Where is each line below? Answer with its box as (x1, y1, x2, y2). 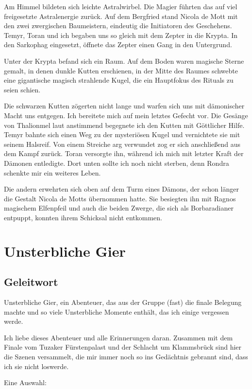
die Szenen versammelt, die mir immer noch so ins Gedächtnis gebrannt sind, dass (4, 352, 248, 362)
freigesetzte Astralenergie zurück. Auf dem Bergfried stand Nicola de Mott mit (4, 11, 238, 21)
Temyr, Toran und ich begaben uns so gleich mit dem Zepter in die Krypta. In (4, 30, 237, 40)
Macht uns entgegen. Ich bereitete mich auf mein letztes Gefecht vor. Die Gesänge (4, 110, 248, 120)
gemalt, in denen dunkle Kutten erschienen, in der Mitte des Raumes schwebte (4, 65, 238, 75)
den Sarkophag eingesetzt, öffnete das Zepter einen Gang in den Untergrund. (4, 39, 232, 50)
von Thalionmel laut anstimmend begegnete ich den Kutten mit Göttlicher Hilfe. (4, 120, 245, 130)
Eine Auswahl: (4, 377, 47, 388)
